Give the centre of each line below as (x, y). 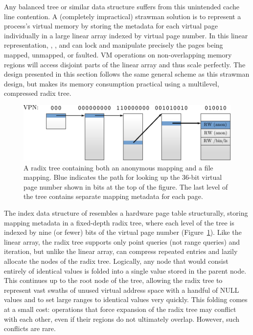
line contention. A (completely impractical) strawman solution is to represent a (123, 16)
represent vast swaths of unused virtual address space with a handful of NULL (122, 290)
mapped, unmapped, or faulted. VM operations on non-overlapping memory (118, 54)
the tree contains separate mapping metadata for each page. (113, 196)
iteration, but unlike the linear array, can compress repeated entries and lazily (121, 251)
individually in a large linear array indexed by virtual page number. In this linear (126, 35)
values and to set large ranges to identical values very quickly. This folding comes (126, 299)
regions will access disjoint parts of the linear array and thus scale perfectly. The (125, 64)
